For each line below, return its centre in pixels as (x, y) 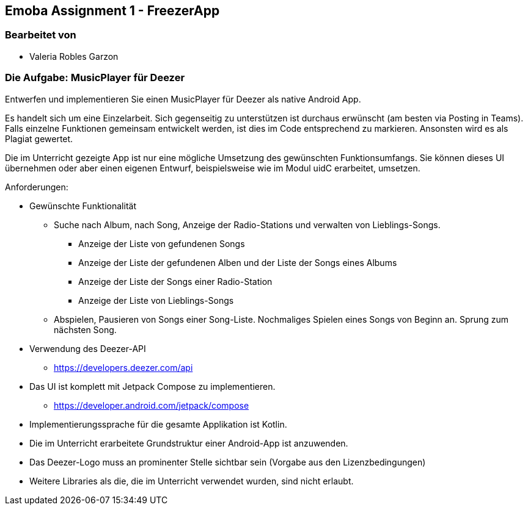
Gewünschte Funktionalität (83, 206)
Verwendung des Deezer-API (88, 348)
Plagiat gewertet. (39, 138)
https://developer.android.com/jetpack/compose (152, 405)
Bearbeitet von (41, 35)
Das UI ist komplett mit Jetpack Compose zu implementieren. (152, 386)
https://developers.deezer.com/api (123, 367)
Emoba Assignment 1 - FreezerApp (112, 11)
